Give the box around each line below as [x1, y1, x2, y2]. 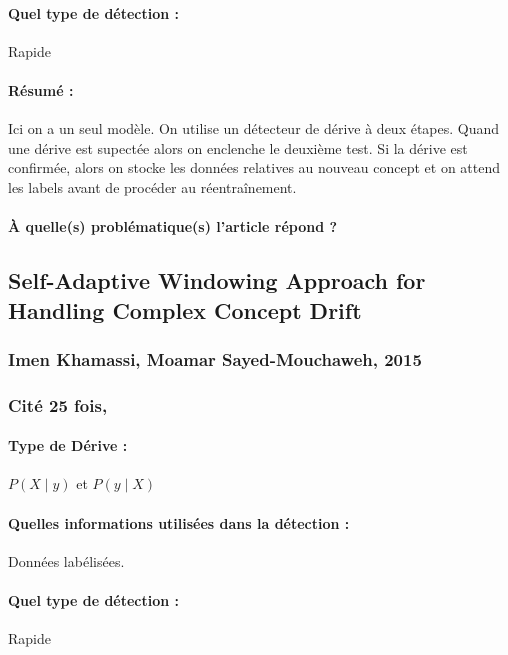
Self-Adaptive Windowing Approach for [8, 265, 426, 296]
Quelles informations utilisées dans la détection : [8, 512, 350, 533]
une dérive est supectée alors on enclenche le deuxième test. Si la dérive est [8, 137, 468, 158]
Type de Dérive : [8, 435, 128, 456]
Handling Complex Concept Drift [8, 294, 362, 325]
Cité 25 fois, [8, 392, 108, 417]
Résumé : [8, 79, 74, 100]
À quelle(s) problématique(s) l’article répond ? [8, 216, 338, 237]
